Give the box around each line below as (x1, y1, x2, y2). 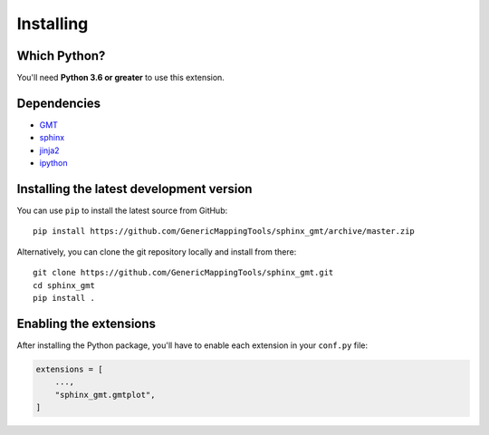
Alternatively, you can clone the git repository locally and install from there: (16, 246, 297, 257)
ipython (39, 158, 68, 169)
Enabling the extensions (16, 315, 157, 331)
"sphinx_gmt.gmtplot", (54, 390, 156, 400)
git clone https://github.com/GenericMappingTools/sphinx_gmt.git (33, 267, 334, 278)
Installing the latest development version (16, 181, 253, 197)
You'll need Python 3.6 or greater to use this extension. (16, 72, 225, 83)
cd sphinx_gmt (33, 280, 95, 290)
